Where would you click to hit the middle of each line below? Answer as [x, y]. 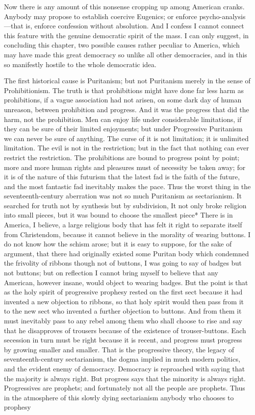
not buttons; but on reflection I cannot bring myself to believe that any [111, 273]
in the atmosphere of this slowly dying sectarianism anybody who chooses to [119, 397]
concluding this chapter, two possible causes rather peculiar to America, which [122, 45]
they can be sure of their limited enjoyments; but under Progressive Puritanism [123, 129]
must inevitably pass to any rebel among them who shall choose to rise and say [123, 320]
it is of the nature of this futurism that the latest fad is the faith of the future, [122, 177]
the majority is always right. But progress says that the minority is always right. [125, 378]
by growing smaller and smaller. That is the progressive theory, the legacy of [119, 349]
